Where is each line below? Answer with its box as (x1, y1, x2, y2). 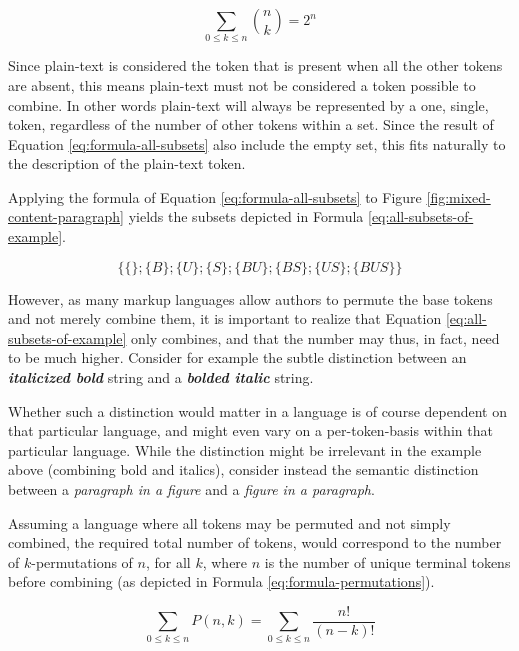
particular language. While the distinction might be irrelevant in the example (8, 439, 482, 460)
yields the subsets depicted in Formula (128, 206, 364, 227)
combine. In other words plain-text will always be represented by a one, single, (8, 94, 489, 115)
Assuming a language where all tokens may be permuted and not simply (8, 512, 451, 533)
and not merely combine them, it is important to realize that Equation (8, 308, 442, 329)
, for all (145, 551, 191, 572)
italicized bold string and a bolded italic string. (8, 367, 314, 388)
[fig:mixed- (426, 186, 491, 207)
